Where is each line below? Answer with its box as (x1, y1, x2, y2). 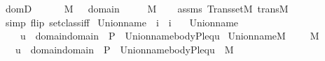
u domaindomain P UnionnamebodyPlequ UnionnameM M (20, 28, 319, 43)
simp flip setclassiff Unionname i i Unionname (5, 15, 239, 29)
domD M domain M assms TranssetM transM (5, 1, 289, 15)
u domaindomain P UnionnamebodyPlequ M (15, 42, 234, 56)
